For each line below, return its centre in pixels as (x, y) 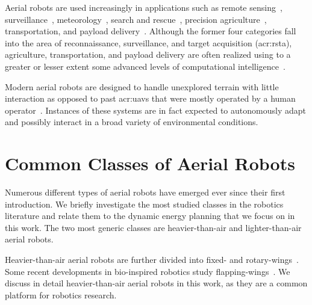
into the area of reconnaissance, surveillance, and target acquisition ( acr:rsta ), (148, 42)
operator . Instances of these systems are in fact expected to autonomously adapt (155, 110)
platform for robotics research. (61, 294)
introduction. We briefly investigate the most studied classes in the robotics (144, 204)
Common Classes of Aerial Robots (150, 163)
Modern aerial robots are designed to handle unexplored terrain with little (142, 86)
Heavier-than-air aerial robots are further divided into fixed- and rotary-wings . (152, 260)
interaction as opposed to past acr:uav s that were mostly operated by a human (150, 98)
